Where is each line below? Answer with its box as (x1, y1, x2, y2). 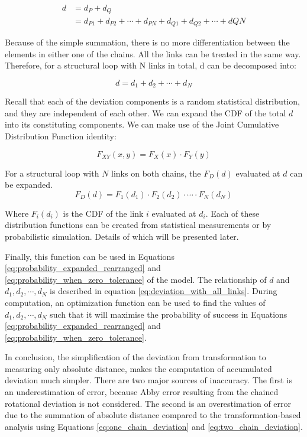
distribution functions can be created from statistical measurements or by (5, 218, 272, 231)
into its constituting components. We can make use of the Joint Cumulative (5, 118, 279, 131)
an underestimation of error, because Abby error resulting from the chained (5, 386, 279, 398)
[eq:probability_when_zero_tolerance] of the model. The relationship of (5, 273, 267, 285)
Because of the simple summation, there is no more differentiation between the (5, 35, 290, 48)
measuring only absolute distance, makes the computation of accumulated (5, 362, 272, 374)
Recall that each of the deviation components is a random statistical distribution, (5, 95, 300, 107)
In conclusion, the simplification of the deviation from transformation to (5, 351, 266, 363)
